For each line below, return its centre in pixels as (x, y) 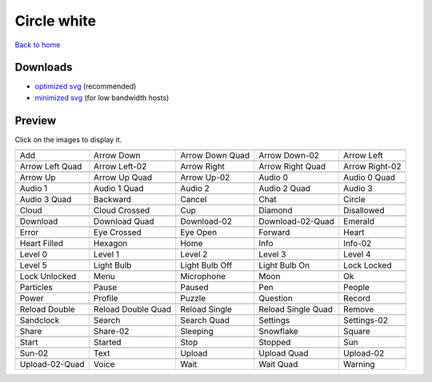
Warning (359, 364)
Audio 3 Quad (46, 200)
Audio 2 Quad (285, 189)
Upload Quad (284, 353)
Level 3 (272, 254)
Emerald (359, 221)
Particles (36, 288)
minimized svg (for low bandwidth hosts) (102, 97)
